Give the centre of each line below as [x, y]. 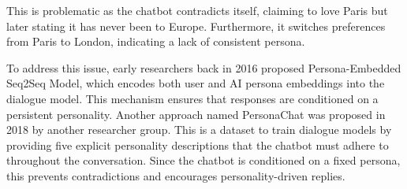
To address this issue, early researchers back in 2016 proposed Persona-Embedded [204, 67]
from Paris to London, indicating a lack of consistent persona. [156, 41]
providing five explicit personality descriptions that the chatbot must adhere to [198, 145]
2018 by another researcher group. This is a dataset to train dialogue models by [199, 130]
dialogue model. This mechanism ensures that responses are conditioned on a [192, 98]
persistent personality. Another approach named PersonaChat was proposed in [196, 114]
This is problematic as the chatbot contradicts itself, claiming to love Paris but [197, 10]
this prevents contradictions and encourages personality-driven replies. [176, 175]
